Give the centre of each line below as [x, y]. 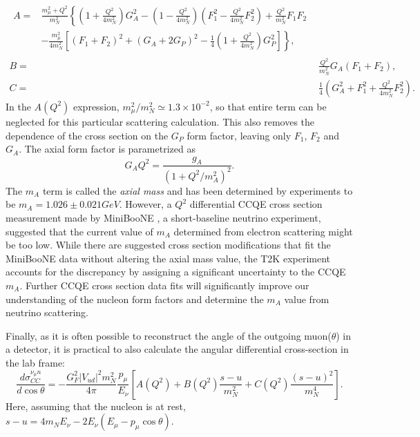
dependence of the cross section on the [87, 135]
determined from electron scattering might [263, 231]
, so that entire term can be [268, 106]
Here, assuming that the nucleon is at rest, [96, 406]
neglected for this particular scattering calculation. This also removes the [160, 121]
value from [307, 299]
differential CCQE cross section [256, 204]
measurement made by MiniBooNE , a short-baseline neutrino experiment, [163, 218]
